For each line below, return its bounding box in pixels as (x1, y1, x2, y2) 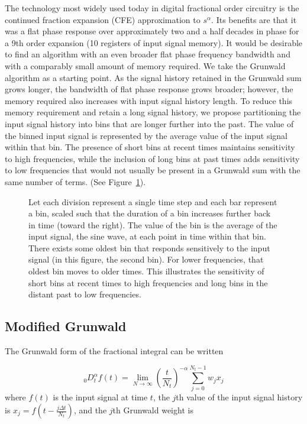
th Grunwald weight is (112, 404, 193, 416)
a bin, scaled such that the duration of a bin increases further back (28, 207, 271, 219)
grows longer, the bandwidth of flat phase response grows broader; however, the (5, 83, 293, 95)
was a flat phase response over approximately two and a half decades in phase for (5, 25, 299, 37)
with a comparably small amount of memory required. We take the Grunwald (5, 59, 286, 72)
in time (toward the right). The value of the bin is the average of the (28, 218, 277, 231)
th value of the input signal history (176, 391, 303, 403)
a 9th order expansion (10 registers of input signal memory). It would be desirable (5, 36, 303, 48)
